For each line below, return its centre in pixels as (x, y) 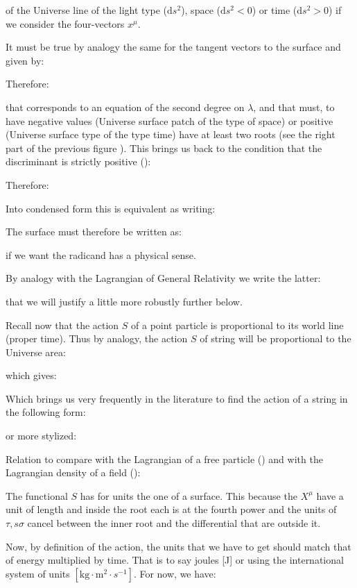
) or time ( (275, 10)
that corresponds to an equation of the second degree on (125, 107)
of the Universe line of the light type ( (87, 10)
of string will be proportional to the (276, 338)
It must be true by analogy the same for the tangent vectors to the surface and (173, 47)
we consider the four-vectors (65, 23)
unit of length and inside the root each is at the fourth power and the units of (171, 509)
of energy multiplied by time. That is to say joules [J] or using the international (175, 560)
